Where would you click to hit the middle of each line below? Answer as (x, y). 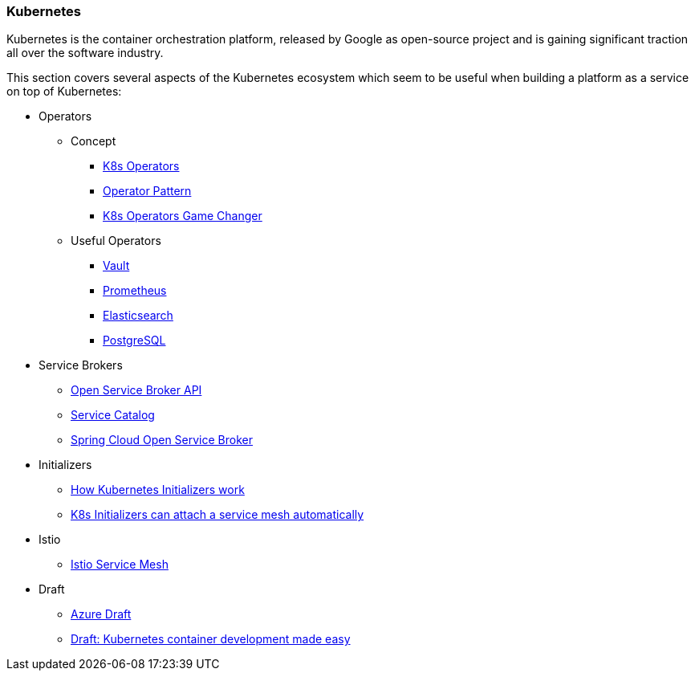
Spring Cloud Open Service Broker (162, 440)
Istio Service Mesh (120, 565)
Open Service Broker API (136, 390)
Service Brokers (81, 365)
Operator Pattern (147, 191)
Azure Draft (101, 614)
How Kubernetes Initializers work (158, 490)
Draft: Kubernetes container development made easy (211, 639)
